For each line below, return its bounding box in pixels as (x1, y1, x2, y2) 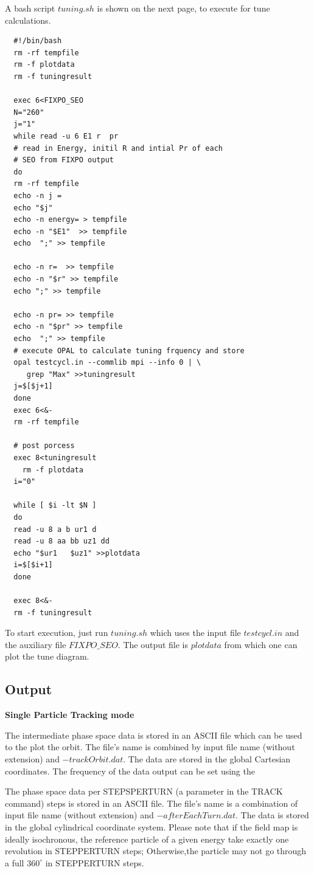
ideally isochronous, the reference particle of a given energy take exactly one (5, 832, 289, 845)
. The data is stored (235, 809, 309, 821)
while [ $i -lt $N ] (13, 501, 97, 510)
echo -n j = (13, 191, 62, 200)
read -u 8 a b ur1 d (13, 525, 97, 534)
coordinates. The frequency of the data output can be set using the (5, 764, 255, 777)
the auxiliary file (5, 638, 66, 650)
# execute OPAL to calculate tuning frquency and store (13, 346, 245, 355)
